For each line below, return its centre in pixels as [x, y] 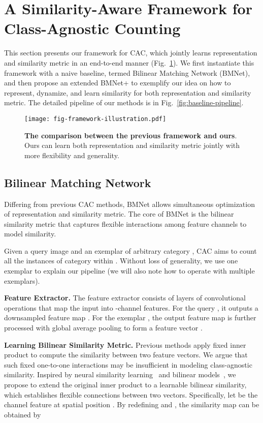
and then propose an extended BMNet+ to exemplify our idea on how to [118, 83]
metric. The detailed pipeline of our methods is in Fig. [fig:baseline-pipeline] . [124, 102]
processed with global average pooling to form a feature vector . [103, 328]
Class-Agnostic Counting [92, 28]
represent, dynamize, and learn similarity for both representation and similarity [128, 92]
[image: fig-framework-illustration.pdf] [95, 119]
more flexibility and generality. [72, 155]
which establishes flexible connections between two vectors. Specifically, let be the [131, 394]
